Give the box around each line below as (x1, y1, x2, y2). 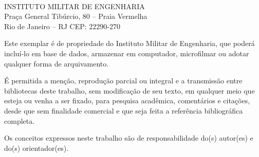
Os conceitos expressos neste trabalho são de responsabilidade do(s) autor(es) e (4, 132, 253, 143)
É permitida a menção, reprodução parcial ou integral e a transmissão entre (4, 75, 243, 86)
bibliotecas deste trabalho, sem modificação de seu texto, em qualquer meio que (4, 85, 255, 96)
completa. (4, 115, 35, 126)
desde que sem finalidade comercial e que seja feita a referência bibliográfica (4, 105, 243, 116)
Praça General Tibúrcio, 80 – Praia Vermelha (4, 11, 147, 21)
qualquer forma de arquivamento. (4, 58, 109, 69)
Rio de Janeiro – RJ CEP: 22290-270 (4, 20, 120, 31)
